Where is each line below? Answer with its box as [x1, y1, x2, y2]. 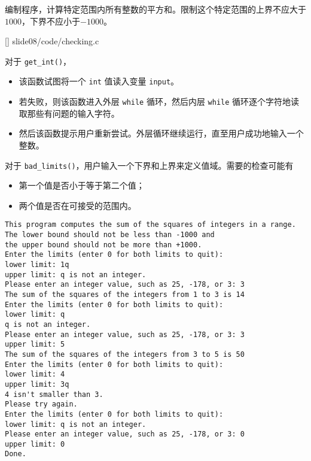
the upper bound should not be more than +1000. [5, 240, 202, 249]
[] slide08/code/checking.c [5, 35, 99, 47]
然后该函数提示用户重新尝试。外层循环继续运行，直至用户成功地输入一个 [19, 127, 304, 139]
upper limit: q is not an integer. [5, 270, 147, 279]
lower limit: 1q [5, 260, 69, 269]
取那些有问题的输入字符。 [19, 107, 120, 119]
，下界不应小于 [22, 14, 80, 27]
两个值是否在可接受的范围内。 [19, 199, 136, 211]
